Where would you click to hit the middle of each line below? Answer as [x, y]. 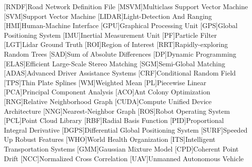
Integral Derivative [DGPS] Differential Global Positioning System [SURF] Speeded [126, 129]
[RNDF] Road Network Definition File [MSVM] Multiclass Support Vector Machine [126, 6]
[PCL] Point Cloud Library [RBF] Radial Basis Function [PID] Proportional [114, 120]
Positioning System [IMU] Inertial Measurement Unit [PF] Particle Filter [110, 35]
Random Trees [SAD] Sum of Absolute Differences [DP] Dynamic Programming [120, 53]
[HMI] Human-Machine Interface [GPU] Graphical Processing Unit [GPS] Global [121, 25]
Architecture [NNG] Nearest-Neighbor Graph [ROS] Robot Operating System [117, 111]
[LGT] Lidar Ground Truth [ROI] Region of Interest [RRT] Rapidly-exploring [116, 44]
